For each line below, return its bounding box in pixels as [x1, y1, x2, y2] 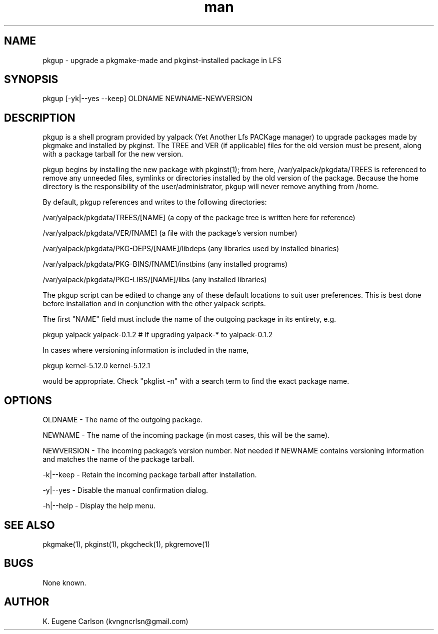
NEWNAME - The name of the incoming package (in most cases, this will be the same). [42, 431, 330, 440]
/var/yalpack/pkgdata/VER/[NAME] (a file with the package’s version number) [42, 229, 297, 238]
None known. [42, 578, 86, 587]
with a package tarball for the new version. [42, 150, 183, 159]
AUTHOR [4, 595, 49, 608]
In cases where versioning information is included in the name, [42, 346, 249, 355]
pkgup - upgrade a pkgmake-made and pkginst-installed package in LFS [42, 56, 282, 65]
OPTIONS [4, 394, 52, 407]
